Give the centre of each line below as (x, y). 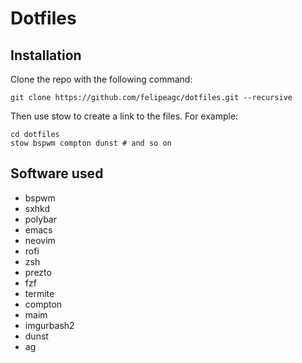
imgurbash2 (49, 325)
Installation (46, 55)
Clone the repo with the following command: (101, 79)
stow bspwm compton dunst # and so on (91, 143)
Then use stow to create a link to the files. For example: (124, 116)
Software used (57, 173)
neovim (40, 240)
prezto (38, 272)
